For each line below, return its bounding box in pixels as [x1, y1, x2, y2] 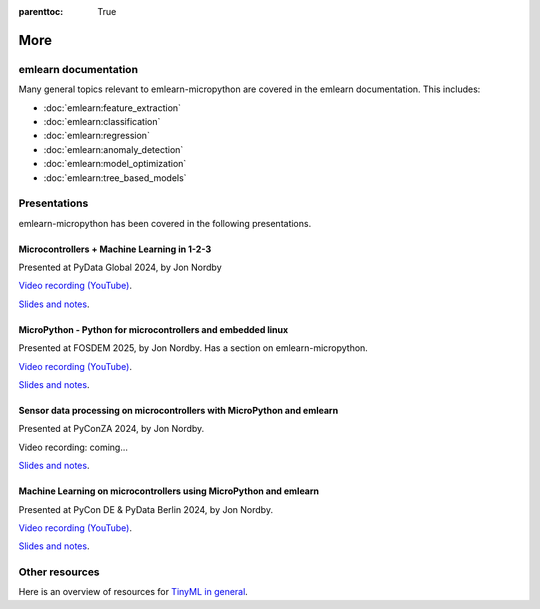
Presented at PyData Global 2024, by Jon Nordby [18, 261, 222, 274]
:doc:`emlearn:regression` [43, 130, 150, 142]
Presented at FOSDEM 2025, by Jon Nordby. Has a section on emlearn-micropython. [18, 342, 369, 354]
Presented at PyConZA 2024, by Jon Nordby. [18, 423, 205, 435]
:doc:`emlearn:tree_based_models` [43, 171, 187, 184]
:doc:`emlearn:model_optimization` [43, 158, 187, 170]
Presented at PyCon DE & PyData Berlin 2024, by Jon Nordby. [18, 503, 274, 515]
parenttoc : [18, 6, 64, 17]
